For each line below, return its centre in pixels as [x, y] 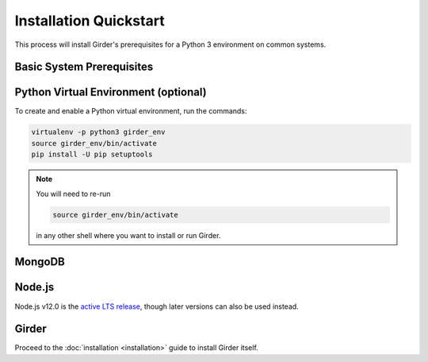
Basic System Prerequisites [84, 67]
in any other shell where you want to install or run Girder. [128, 235]
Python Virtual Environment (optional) [111, 92]
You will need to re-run [73, 194]
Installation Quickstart [90, 21]
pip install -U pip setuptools [92, 154]
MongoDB [40, 262]
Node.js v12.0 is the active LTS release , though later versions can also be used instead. [157, 306]
